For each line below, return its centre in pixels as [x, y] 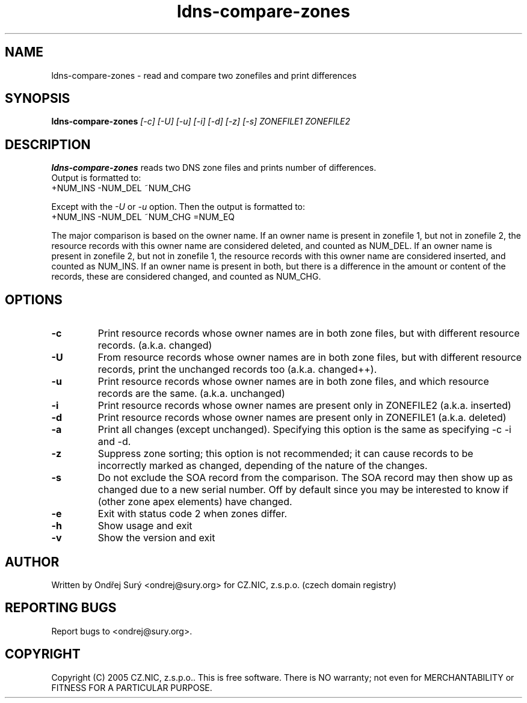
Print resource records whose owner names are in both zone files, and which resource [293, 382]
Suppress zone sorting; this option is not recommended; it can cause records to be [285, 454]
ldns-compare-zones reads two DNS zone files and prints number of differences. [214, 168]
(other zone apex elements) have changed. [195, 502]
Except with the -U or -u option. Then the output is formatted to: [178, 207]
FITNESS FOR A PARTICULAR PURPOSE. [132, 687]
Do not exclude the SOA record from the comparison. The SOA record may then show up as [305, 478]
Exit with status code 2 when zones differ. [193, 514]
